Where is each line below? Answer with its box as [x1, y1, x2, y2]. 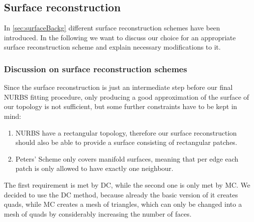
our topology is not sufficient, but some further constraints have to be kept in [4, 101, 237, 111]
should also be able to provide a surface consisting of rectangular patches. [15, 137, 237, 147]
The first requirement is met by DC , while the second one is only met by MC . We [4, 179, 251, 190]
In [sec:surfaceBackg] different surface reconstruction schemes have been [4, 23, 220, 33]
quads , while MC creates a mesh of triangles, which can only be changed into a [4, 199, 242, 209]
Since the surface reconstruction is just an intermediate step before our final [4, 82, 233, 92]
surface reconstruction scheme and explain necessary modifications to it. [4, 42, 221, 52]
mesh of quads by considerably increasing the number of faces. [4, 208, 192, 219]
